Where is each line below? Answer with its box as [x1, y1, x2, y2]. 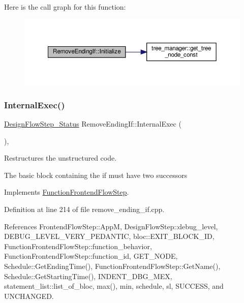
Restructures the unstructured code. [4, 153, 117, 163]
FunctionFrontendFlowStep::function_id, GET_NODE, [4, 251, 178, 261]
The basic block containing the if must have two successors [4, 169, 188, 180]
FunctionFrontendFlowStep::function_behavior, [4, 240, 152, 251]
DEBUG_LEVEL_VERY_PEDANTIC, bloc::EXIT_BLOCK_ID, [4, 231, 215, 241]
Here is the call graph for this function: [4, 2, 126, 12]
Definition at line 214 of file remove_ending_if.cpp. [4, 203, 165, 214]
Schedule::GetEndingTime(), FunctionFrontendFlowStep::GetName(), [4, 260, 221, 271]
